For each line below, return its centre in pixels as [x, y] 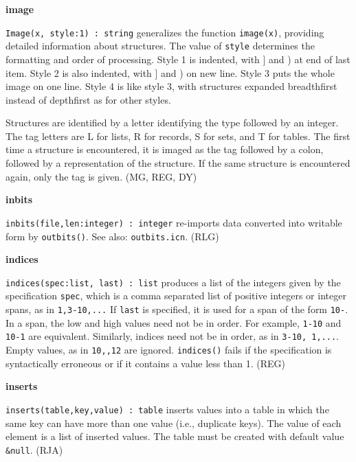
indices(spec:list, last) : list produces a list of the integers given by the [173, 282]
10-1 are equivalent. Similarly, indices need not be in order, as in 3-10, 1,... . [172, 336]
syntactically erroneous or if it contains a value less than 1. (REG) [145, 363]
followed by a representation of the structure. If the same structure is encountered [178, 163]
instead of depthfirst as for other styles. [88, 99]
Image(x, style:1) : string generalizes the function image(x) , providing [165, 32]
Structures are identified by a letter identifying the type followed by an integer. [172, 123]
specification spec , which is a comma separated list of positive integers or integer [176, 296]
